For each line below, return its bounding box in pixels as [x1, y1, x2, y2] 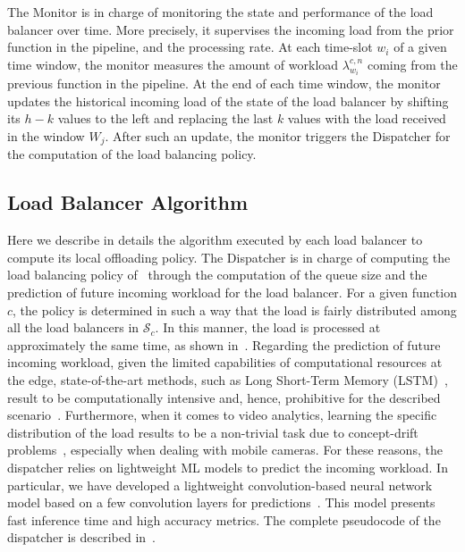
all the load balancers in [7, 318, 139, 337]
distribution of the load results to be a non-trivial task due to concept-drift [7, 422, 418, 441]
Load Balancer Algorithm [7, 188, 249, 216]
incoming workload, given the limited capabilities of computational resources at [7, 353, 443, 372]
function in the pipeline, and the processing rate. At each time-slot [7, 38, 373, 56]
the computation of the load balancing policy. [7, 145, 257, 163]
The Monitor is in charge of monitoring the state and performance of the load [7, 3, 434, 21]
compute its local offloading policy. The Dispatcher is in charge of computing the [7, 247, 451, 266]
